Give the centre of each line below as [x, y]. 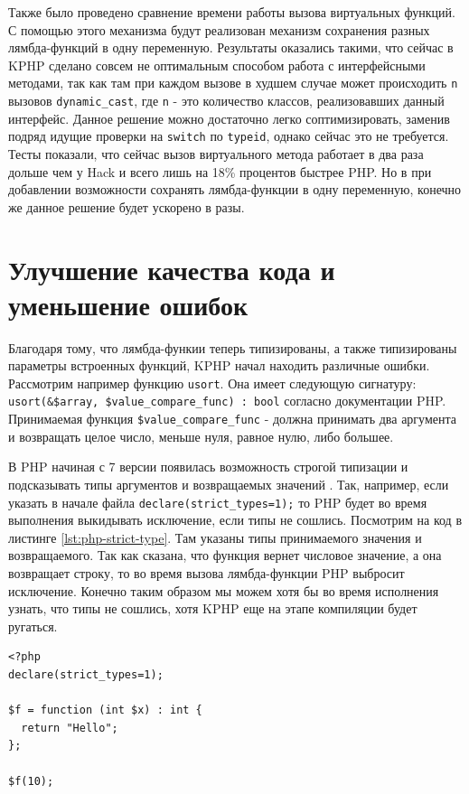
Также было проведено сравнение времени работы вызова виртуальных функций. [232, 12]
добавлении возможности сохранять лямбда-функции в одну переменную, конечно [235, 189]
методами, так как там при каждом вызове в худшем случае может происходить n [233, 83]
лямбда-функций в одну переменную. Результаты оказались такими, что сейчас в [231, 47]
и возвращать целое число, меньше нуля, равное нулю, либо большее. [201, 436]
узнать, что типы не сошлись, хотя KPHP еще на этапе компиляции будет [213, 608]
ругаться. [33, 626]
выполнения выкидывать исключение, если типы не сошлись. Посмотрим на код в [235, 520]
